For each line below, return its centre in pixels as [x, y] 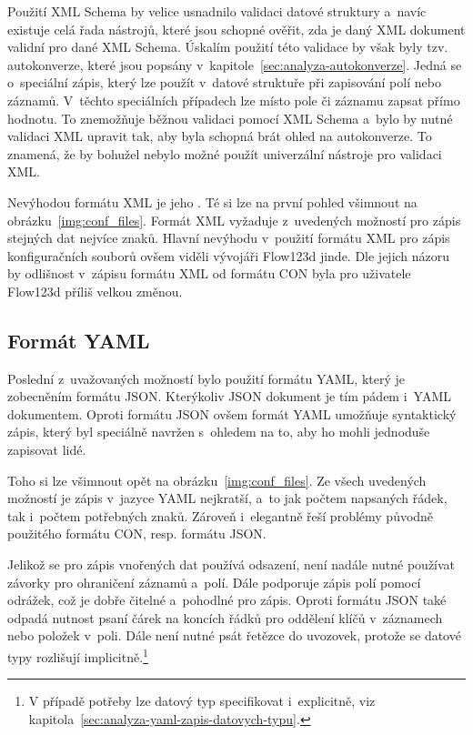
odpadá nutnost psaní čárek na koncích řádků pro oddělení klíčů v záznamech [225, 617]
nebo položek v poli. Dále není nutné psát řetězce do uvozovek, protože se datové [234, 635]
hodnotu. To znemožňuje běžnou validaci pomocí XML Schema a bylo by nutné [230, 118]
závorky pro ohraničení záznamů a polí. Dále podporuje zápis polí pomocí [214, 582]
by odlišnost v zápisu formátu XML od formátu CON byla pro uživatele [209, 273]
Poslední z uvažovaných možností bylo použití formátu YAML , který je [206, 378]
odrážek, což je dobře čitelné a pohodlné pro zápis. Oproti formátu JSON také [227, 600]
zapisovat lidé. [47, 450]
